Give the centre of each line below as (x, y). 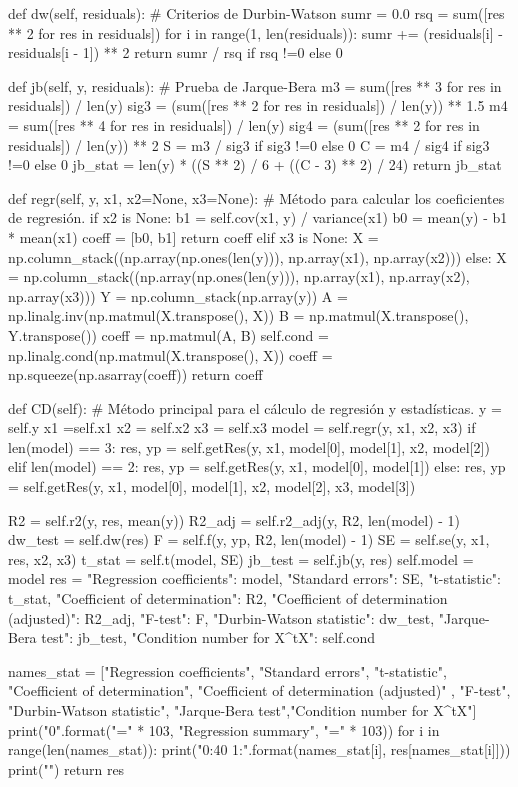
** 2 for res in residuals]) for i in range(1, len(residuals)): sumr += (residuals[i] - (255, 32)
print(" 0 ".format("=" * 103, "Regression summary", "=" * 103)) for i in (224, 729)
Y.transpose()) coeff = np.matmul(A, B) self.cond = (168, 334)
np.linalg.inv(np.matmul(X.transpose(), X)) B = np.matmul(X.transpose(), (238, 315)
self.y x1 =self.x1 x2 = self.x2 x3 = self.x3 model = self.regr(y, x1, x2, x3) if (242, 427)
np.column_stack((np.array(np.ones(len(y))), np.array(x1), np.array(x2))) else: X (257, 256)
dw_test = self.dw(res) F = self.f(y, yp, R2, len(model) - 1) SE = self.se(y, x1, (249, 539)
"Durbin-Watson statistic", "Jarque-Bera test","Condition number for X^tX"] (242, 710)
